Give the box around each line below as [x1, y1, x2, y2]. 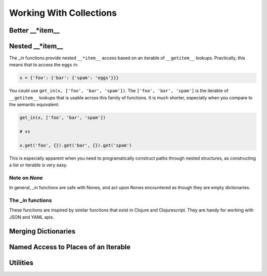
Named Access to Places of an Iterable [9, 242, 131, 251]
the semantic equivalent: [9, 102, 59, 108]
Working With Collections [9, 7, 117, 18]
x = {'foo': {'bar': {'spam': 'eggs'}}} [19, 75, 119, 81]
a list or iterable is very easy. [9, 162, 68, 168]
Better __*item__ [9, 26, 60, 35]
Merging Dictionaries [9, 227, 76, 236]
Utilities [9, 258, 34, 267]
